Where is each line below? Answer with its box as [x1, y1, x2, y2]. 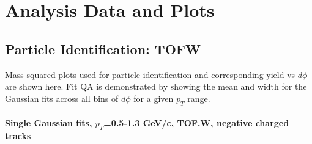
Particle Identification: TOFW [5, 39, 201, 58]
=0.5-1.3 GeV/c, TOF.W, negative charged [103, 117, 289, 129]
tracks [5, 129, 31, 142]
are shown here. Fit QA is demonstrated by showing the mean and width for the [5, 80, 307, 93]
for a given [133, 92, 174, 104]
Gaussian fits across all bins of [5, 92, 119, 104]
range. [187, 92, 210, 104]
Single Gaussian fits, [5, 117, 92, 129]
